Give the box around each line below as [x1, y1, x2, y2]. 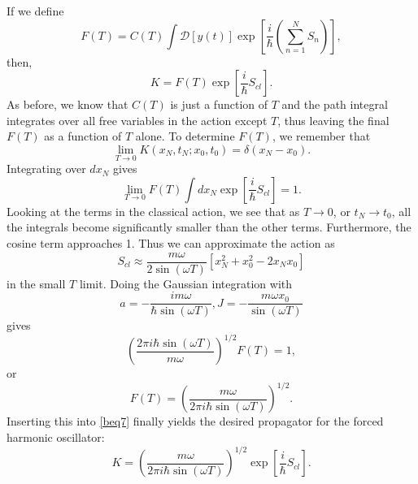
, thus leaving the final [277, 111, 390, 128]
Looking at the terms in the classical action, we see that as [7, 202, 300, 219]
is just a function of [170, 96, 268, 113]
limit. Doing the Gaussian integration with [79, 274, 292, 292]
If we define [7, 2, 64, 19]
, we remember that [272, 127, 371, 145]
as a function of [44, 127, 122, 145]
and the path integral [281, 96, 388, 113]
